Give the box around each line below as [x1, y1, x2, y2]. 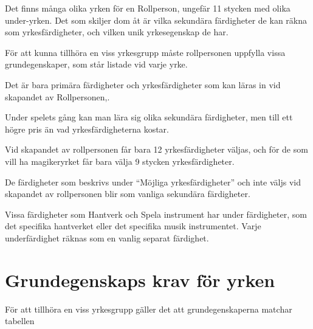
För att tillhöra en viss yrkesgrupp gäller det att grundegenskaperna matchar [5, 302, 292, 315]
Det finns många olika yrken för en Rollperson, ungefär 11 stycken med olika [5, 2, 291, 14]
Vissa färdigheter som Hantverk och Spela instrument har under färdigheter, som [5, 207, 307, 220]
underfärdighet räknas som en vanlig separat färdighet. [5, 231, 209, 244]
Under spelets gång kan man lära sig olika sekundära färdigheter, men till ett [5, 111, 293, 123]
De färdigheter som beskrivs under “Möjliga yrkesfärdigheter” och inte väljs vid [5, 175, 301, 188]
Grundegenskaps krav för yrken [5, 267, 275, 292]
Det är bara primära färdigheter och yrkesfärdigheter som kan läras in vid [5, 78, 281, 91]
